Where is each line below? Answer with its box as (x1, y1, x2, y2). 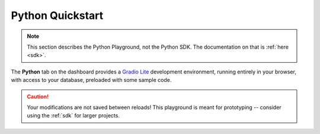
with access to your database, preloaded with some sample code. (11, 76, 172, 84)
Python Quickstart (11, 9, 104, 22)
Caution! (27, 92, 49, 100)
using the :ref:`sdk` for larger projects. (27, 112, 120, 119)
